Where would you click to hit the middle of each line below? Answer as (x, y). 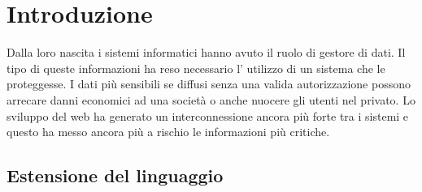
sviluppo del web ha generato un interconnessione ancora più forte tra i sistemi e (208, 115)
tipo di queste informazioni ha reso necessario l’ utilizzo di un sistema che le (196, 68)
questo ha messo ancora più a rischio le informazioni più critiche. (168, 132)
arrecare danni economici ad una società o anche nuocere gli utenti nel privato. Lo (211, 99)
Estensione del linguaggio (115, 175)
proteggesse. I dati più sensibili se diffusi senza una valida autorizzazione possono (209, 84)
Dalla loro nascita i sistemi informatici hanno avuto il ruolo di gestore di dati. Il (206, 52)
